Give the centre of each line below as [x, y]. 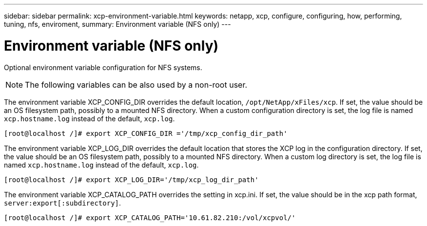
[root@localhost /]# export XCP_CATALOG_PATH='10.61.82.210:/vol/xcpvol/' [150, 217]
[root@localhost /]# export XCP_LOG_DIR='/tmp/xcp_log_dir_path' [131, 179]
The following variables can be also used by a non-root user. [136, 85]
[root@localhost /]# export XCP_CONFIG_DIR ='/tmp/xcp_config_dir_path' [146, 133]
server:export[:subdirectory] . [63, 203]
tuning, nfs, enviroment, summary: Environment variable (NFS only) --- [117, 24]
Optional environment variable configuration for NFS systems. [103, 67]
